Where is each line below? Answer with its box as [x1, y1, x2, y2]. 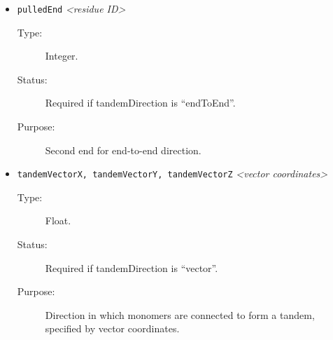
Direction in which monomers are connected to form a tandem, [45, 307, 315, 322]
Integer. [45, 48, 78, 63]
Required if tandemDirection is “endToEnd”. [45, 95, 236, 110]
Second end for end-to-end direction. [45, 142, 201, 157]
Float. [45, 213, 71, 228]
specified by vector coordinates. [45, 321, 180, 336]
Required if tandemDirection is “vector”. [45, 260, 218, 275]
